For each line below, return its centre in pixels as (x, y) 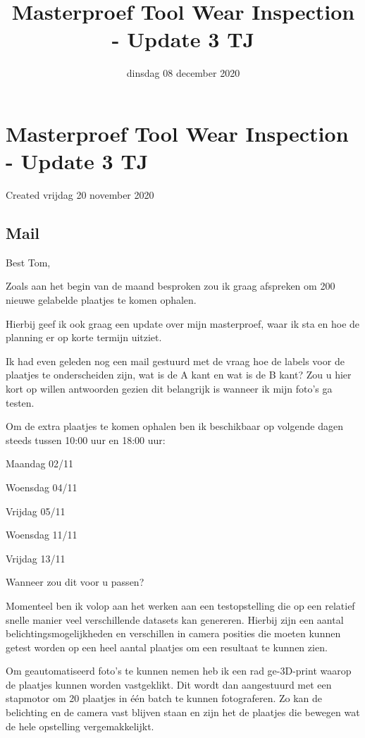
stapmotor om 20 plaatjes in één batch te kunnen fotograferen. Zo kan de (164, 698)
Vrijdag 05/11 (36, 511)
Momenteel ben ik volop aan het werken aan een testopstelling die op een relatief (180, 605)
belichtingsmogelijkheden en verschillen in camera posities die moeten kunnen (173, 633)
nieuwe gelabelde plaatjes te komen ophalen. (101, 300)
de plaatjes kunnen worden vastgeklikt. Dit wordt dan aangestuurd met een (169, 684)
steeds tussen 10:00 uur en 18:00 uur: (86, 439)
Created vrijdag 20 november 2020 (80, 195)
